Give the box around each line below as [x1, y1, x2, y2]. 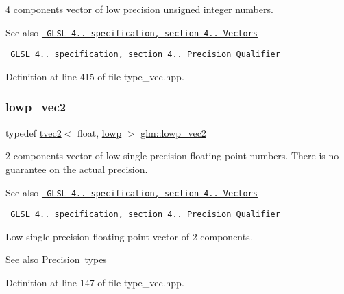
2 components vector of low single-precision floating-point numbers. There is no [5, 148, 339, 163]
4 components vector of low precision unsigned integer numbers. [5, 2, 273, 16]
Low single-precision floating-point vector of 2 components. [5, 229, 253, 243]
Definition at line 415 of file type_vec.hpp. [5, 69, 184, 83]
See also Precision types [5, 252, 107, 267]
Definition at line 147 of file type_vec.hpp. [5, 275, 184, 289]
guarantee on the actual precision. [5, 161, 148, 176]
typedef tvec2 [5, 125, 62, 139]
